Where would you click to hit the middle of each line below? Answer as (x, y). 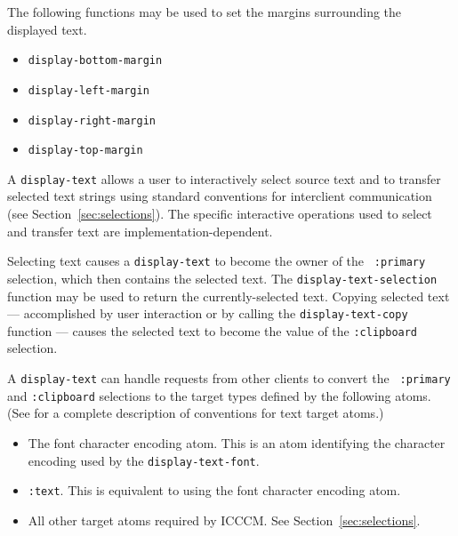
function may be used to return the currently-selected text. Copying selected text (229, 296)
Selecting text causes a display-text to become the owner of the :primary (217, 261)
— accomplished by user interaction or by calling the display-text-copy (208, 313)
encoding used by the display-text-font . (144, 460)
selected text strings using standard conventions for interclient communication (220, 196)
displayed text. (47, 29)
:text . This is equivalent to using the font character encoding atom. (214, 490)
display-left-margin (88, 90)
